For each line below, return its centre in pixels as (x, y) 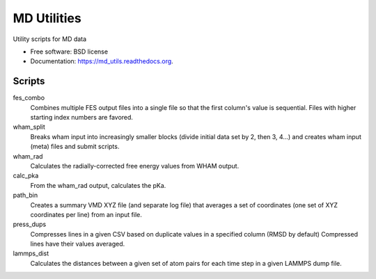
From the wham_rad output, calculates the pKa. (98, 185)
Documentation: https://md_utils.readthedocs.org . (102, 61)
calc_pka (26, 176)
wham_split (29, 127)
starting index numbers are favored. (82, 118)
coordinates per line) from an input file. (86, 214)
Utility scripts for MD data (50, 39)
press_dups (30, 224)
